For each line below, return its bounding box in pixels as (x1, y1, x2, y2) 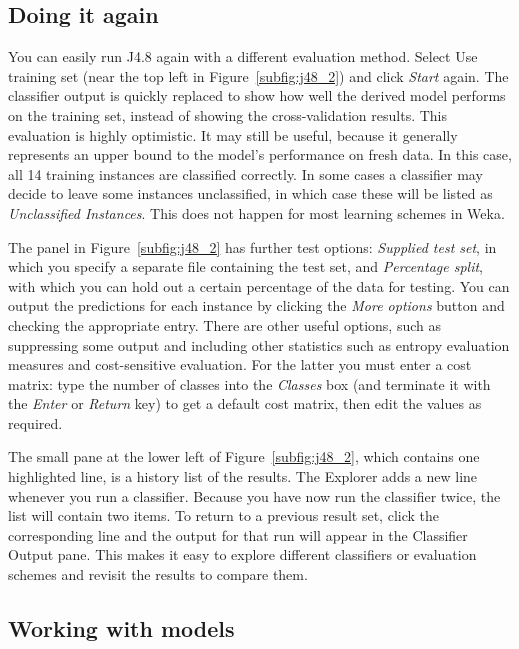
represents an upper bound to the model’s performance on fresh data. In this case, (8, 144, 512, 165)
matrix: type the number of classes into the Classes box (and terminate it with (8, 373, 491, 394)
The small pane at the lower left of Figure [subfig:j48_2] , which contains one (8, 446, 480, 467)
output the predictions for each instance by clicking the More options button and (8, 295, 505, 316)
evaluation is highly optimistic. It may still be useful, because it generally (8, 124, 458, 145)
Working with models (8, 613, 235, 644)
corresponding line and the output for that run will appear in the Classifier (8, 524, 468, 545)
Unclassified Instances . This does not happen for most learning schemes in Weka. (8, 202, 505, 223)
